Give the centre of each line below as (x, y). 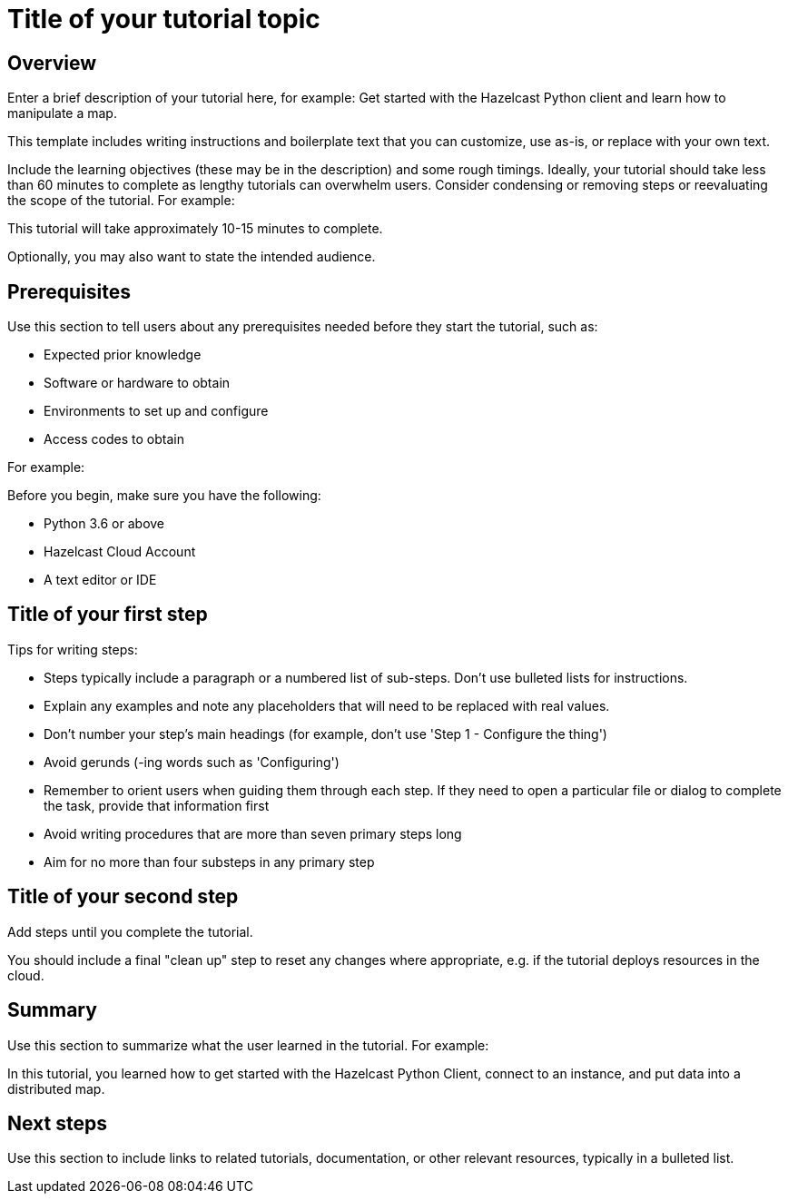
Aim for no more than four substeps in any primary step (209, 861)
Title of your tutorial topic (164, 19)
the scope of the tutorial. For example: (121, 201)
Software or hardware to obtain (137, 383)
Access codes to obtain (114, 439)
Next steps (57, 1123)
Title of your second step (123, 897)
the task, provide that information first (157, 805)
